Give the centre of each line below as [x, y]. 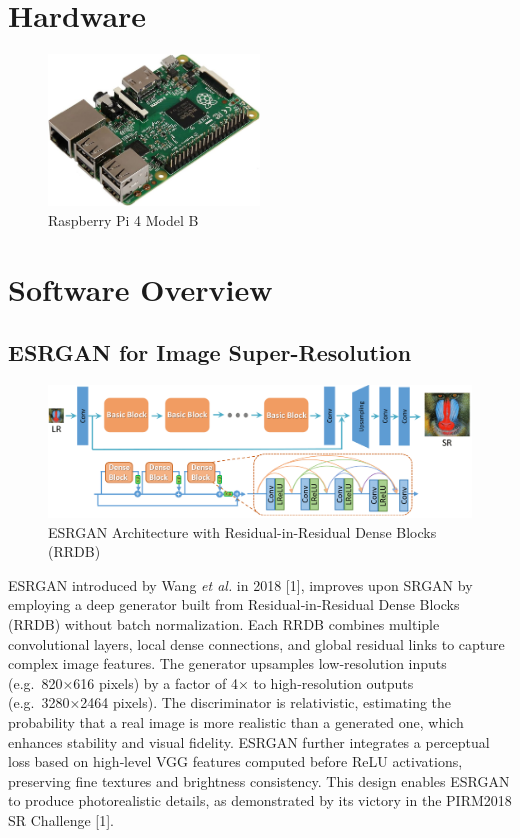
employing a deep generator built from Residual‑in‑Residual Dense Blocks [234, 604]
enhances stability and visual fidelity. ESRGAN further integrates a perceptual [249, 741]
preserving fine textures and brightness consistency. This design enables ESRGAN [259, 780]
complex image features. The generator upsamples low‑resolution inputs [227, 663]
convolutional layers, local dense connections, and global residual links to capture [256, 643]
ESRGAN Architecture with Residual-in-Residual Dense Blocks [242, 531]
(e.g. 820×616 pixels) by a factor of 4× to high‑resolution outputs [211, 682]
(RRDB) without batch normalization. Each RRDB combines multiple [224, 624]
